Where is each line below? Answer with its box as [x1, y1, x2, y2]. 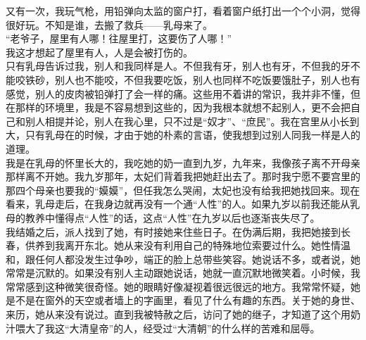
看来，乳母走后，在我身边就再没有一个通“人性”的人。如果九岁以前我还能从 [6, 196, 351, 211]
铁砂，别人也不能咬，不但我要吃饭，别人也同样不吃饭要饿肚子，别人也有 [25, 72, 360, 87]
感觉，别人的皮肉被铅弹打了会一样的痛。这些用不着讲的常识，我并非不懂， [6, 86, 351, 101]
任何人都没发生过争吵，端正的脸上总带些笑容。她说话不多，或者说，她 [34, 251, 360, 266]
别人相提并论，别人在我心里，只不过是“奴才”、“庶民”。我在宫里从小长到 [25, 113, 360, 128]
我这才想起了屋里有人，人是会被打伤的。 [6, 44, 193, 59]
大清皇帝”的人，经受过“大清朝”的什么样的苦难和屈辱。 [69, 320, 320, 335]
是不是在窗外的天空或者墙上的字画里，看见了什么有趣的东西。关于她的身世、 [6, 293, 360, 308]
